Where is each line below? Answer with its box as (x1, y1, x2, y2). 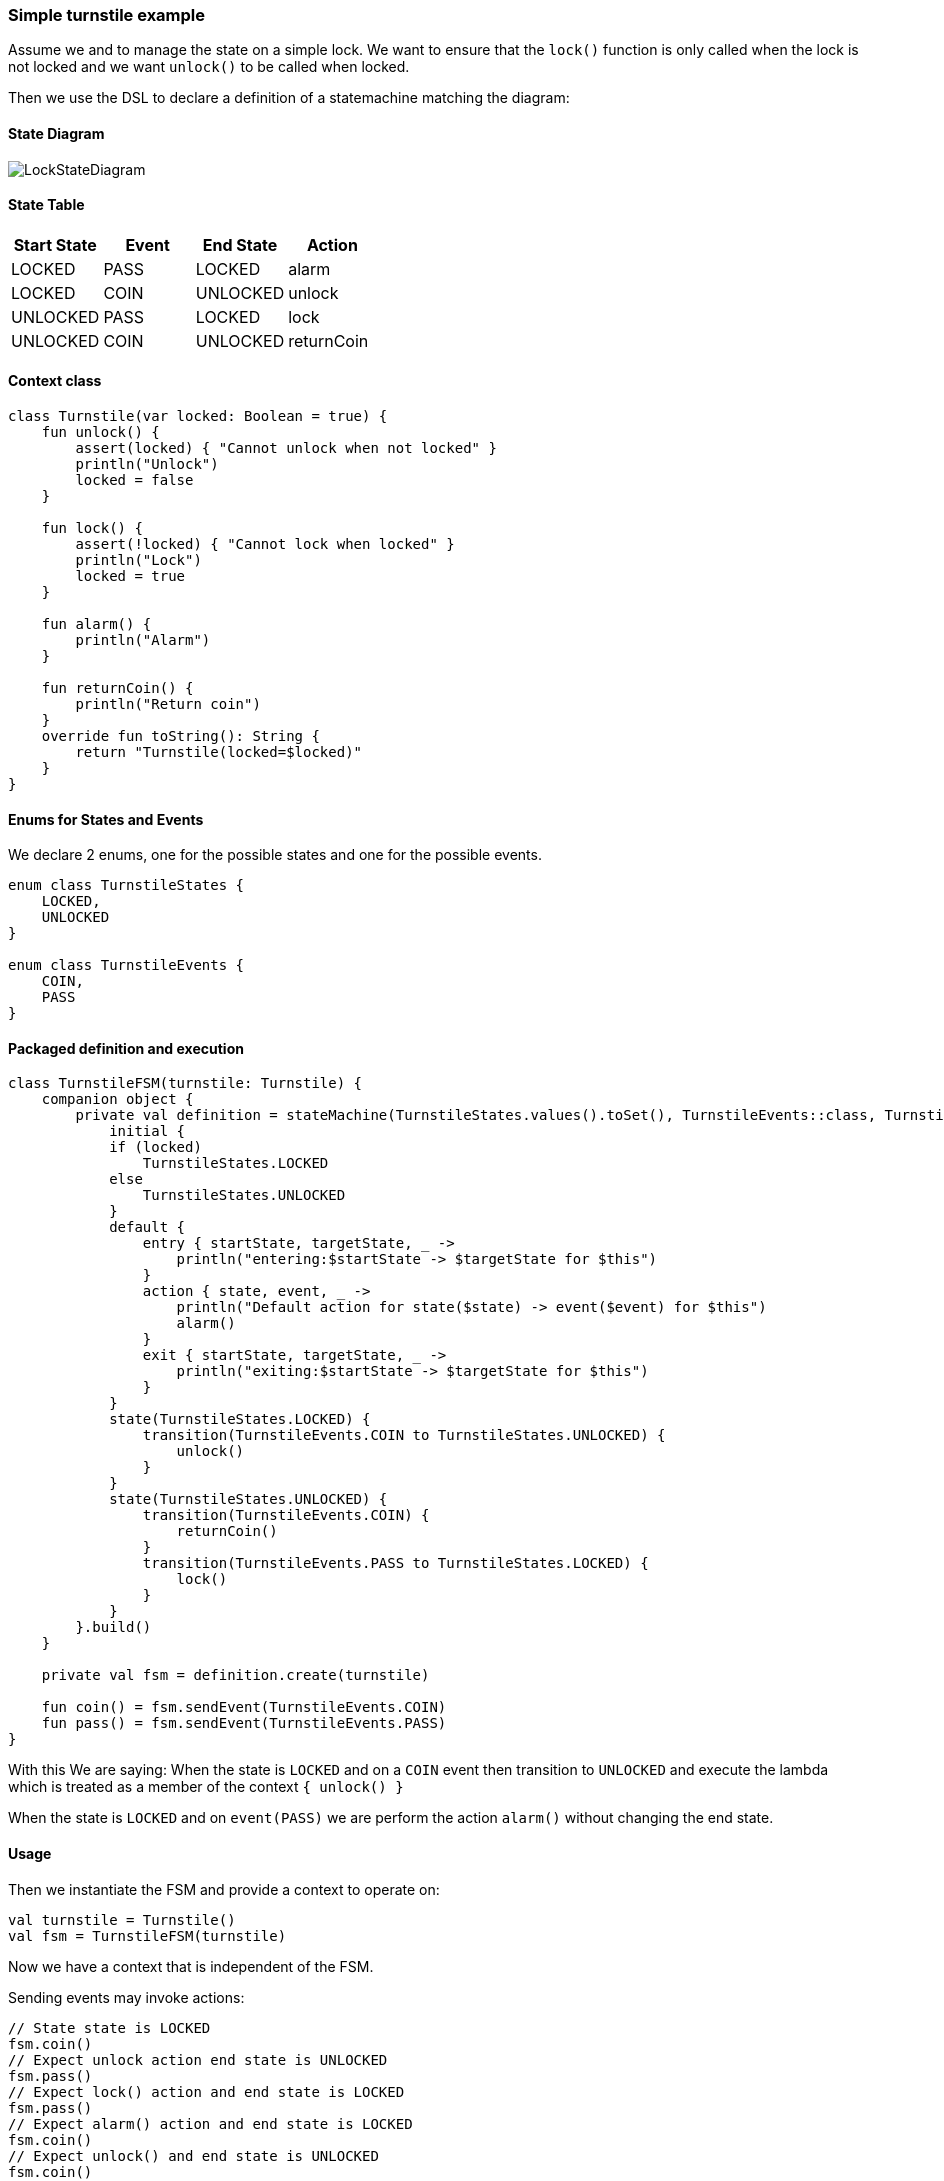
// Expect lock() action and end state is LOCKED (8, 2083, 405, 2100)
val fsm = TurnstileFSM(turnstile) (8, 1927, 287, 1944)
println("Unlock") (75, 456, 219, 473)
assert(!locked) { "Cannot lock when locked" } (75, 536, 455, 553)
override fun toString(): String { (41, 728, 320, 745)
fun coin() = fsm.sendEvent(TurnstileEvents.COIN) (41, 1699, 447, 1716)
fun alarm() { (41, 616, 152, 633)
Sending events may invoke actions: (8, 1988, 245, 2006)
